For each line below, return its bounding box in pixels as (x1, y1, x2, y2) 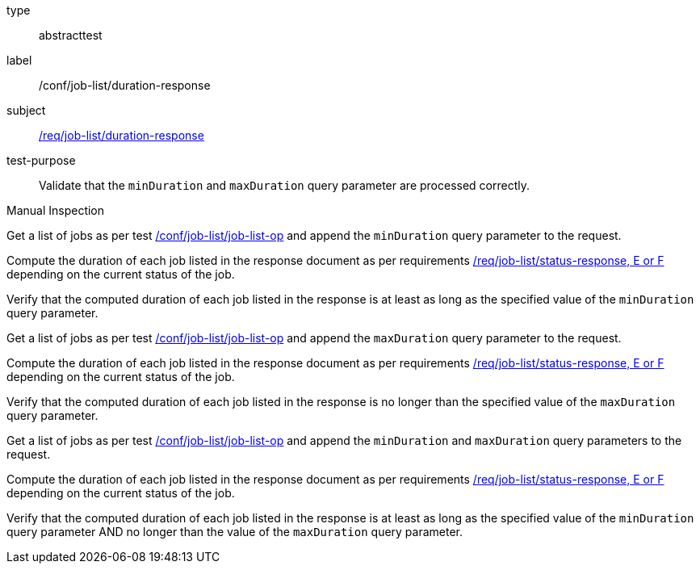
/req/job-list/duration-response (39, 128, 204, 142)
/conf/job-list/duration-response (39, 78, 211, 92)
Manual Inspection (6, 203, 105, 217)
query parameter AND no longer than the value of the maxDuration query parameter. (6, 525, 463, 539)
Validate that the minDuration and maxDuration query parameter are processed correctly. (39, 178, 530, 192)
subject (6, 103, 46, 117)
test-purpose (6, 153, 76, 167)
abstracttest (39, 28, 103, 42)
